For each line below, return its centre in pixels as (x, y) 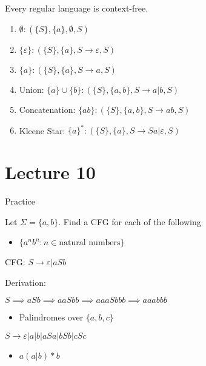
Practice (20, 201)
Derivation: (25, 282)
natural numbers (90, 243)
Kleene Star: (42, 130)
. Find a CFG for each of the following (130, 221)
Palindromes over (51, 317)
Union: (32, 89)
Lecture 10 (50, 172)
